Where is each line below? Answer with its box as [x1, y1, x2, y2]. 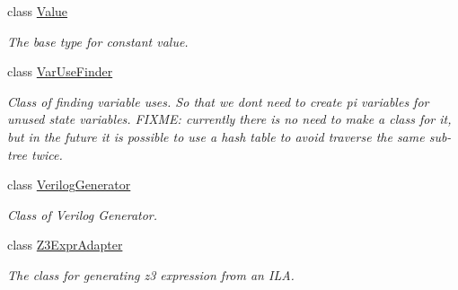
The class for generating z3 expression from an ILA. [7, 265, 295, 284]
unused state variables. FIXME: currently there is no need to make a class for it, [7, 110, 452, 128]
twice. [31, 145, 63, 163]
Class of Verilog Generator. [7, 205, 158, 224]
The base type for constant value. [7, 31, 189, 50]
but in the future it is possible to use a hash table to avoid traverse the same [7, 127, 425, 145]
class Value [7, 2, 68, 20]
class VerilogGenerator [7, 175, 131, 194]
